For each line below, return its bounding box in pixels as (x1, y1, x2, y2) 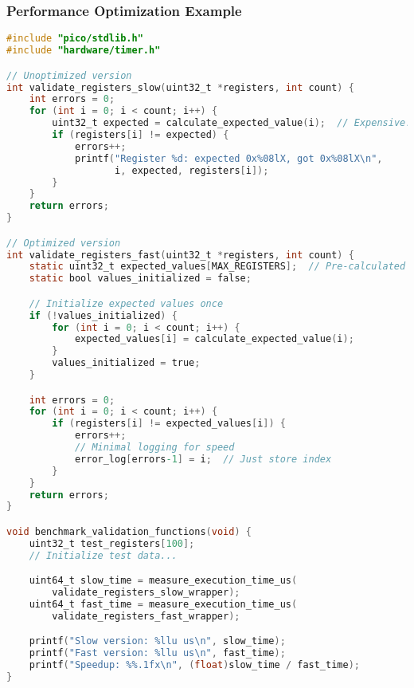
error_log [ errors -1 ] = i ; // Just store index (74, 453, 332, 465)
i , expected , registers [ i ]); (115, 164, 269, 176)
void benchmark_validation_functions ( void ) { (6, 526, 252, 537)
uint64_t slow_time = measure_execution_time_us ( (29, 575, 298, 587)
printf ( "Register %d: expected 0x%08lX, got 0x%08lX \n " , (74, 152, 383, 164)
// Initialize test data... (29, 549, 178, 561)
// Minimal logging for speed (74, 442, 235, 454)
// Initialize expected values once (29, 297, 224, 309)
